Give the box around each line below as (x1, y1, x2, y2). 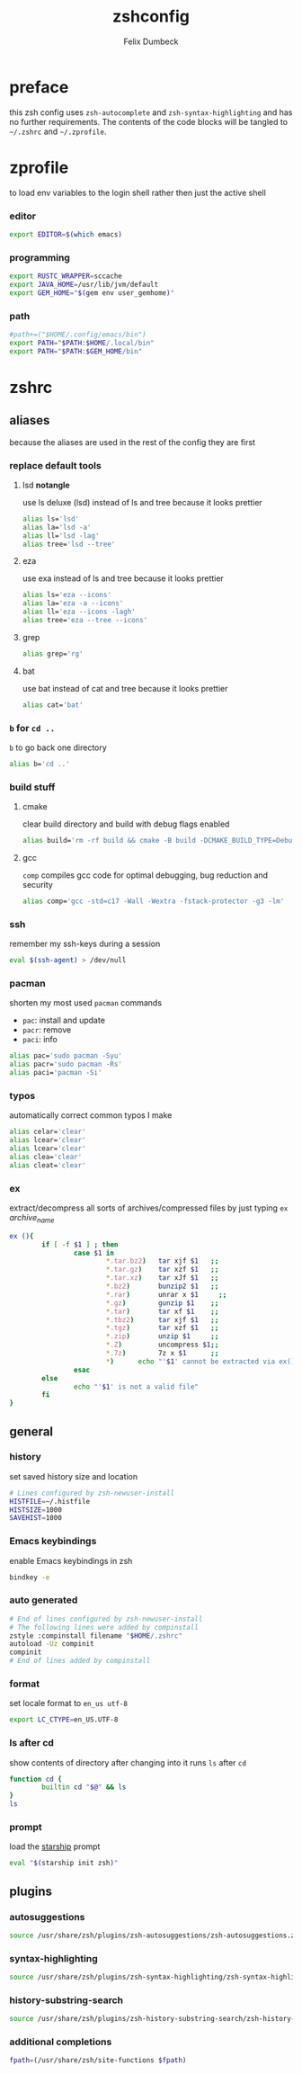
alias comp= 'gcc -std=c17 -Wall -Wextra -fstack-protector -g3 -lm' (22, 897, 285, 906)
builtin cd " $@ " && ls (41, 1783, 127, 1792)
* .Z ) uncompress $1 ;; (105, 1340, 219, 1350)
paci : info (22, 1034, 58, 1045)
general (9, 1424, 54, 1439)
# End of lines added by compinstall (9, 1657, 151, 1666)
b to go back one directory (9, 742, 108, 753)
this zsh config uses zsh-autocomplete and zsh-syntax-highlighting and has (9, 106, 293, 118)
